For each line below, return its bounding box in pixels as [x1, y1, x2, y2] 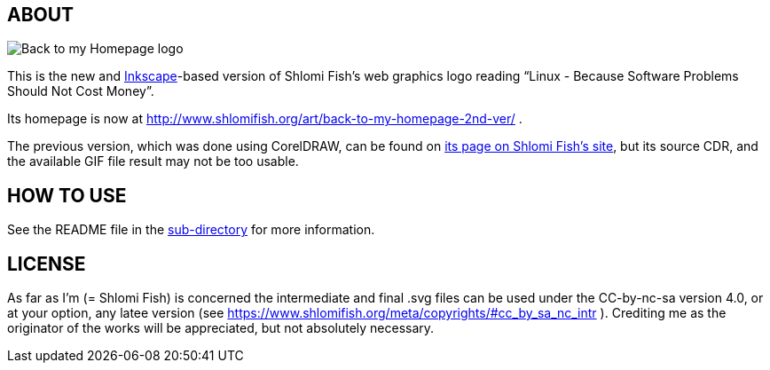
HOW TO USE [7, 184, 127, 207]
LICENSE [7, 252, 86, 275]
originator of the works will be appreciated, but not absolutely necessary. [7, 320, 435, 336]
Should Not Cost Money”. [7, 83, 154, 99]
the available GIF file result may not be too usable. [7, 154, 299, 169]
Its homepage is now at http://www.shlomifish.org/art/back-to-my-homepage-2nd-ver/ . [7, 111, 522, 127]
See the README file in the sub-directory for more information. [7, 222, 375, 238]
